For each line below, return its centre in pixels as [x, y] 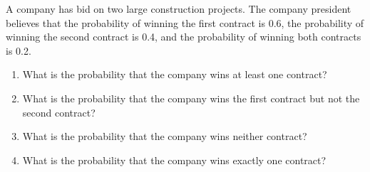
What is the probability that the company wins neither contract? [165, 136]
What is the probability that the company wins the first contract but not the [191, 98]
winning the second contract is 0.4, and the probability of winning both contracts [184, 37]
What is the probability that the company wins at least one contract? [175, 74]
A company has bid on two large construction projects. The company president [179, 9]
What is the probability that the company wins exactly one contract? [174, 160]
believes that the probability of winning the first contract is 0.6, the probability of [185, 22]
